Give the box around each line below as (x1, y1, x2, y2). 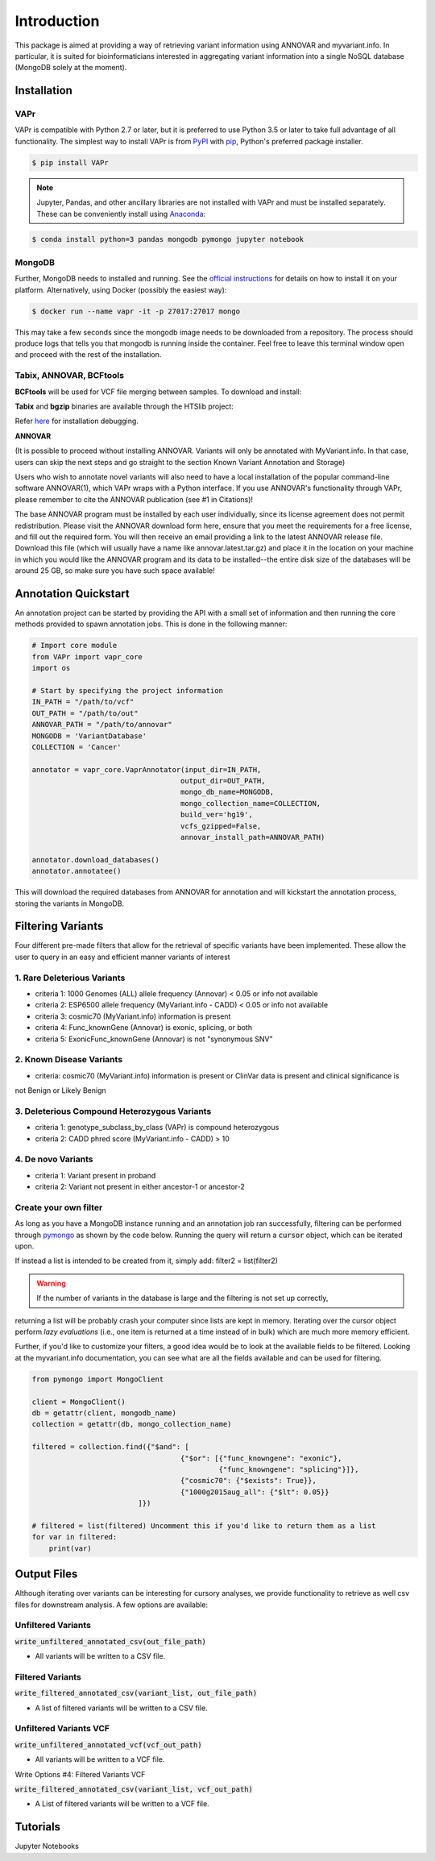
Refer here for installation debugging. (14, 416, 139, 426)
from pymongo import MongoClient (31, 1374, 164, 1384)
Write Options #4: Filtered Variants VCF (14, 1769, 146, 1779)
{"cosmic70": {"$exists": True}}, (180, 1476, 317, 1485)
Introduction (14, 12, 100, 30)
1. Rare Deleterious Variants (14, 972, 126, 983)
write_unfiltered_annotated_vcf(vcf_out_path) (14, 1740, 202, 1749)
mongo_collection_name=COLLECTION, (180, 799, 321, 808)
